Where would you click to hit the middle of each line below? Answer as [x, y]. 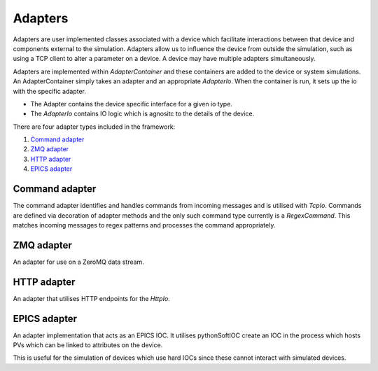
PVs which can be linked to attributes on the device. [88, 345]
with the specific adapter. [50, 91]
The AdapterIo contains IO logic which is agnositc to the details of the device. [142, 114]
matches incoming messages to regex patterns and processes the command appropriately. [144, 225]
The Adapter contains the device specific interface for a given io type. [131, 104]
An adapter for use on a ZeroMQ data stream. [79, 262]
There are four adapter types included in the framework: [94, 127]
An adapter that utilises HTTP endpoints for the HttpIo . [92, 298]
